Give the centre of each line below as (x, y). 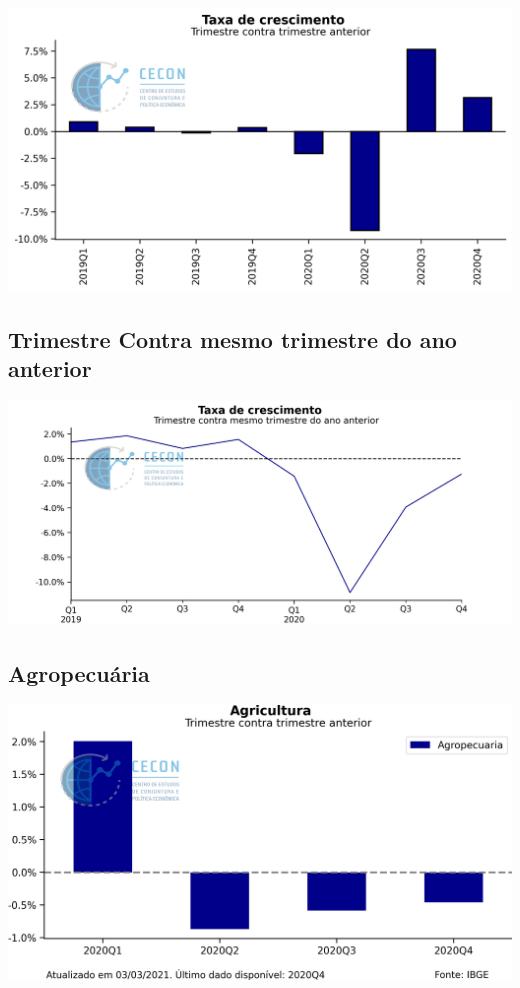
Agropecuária (79, 672)
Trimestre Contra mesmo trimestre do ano (232, 338)
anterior (50, 367)
